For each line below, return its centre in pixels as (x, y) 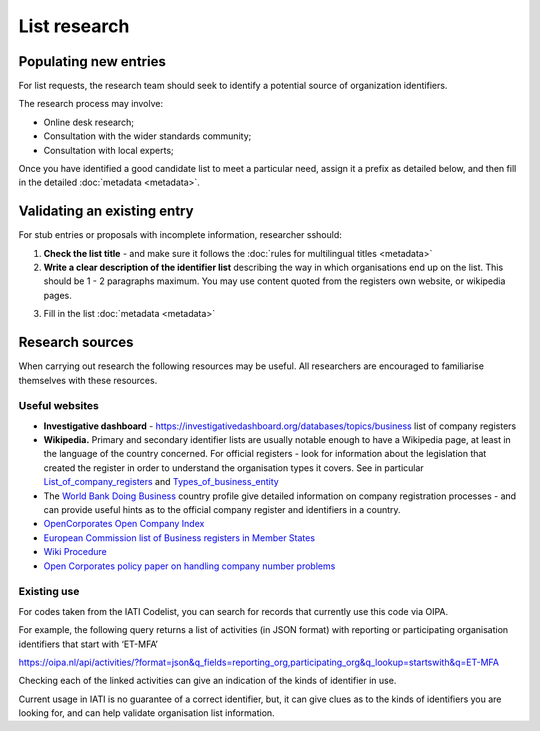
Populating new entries (92, 61)
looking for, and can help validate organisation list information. (146, 713)
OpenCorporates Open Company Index (124, 524)
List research (74, 26)
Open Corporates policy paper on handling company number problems (189, 566)
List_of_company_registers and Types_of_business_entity (161, 482)
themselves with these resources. (88, 380)
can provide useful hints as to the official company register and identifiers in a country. (222, 510)
